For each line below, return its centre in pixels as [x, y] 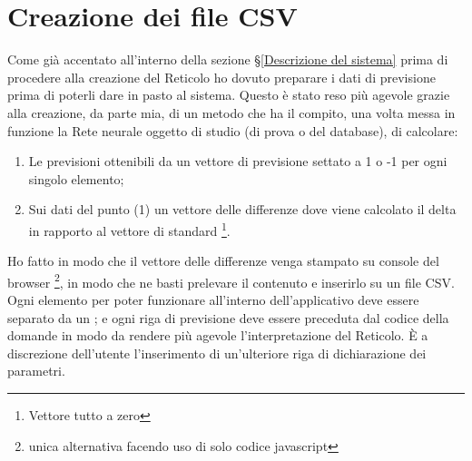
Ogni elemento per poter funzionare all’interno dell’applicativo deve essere [213, 299]
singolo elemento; [76, 178]
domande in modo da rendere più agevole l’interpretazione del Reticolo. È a [218, 335]
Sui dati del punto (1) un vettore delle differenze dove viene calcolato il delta [242, 209]
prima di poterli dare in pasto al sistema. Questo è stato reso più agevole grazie [229, 95]
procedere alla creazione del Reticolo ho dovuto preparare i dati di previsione [221, 77]
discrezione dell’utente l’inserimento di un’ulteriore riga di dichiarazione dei [217, 353]
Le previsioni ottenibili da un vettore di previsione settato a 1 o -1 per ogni [238, 161]
